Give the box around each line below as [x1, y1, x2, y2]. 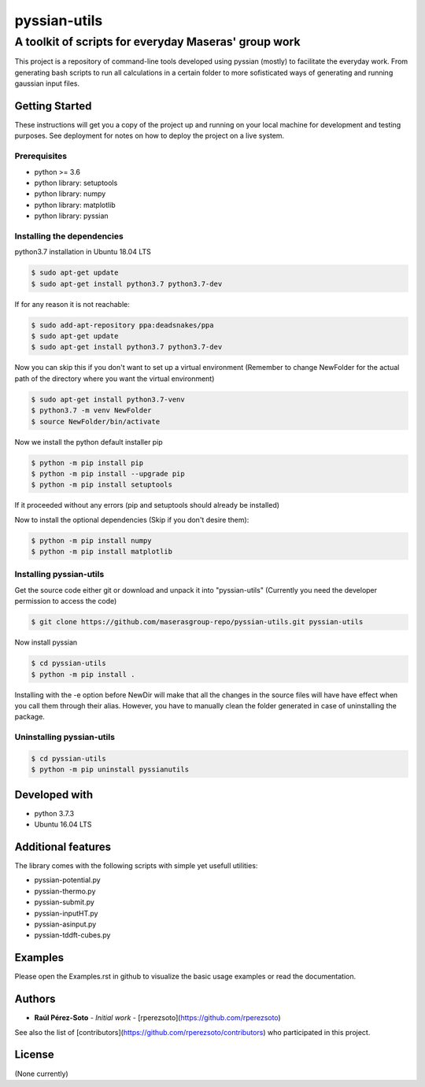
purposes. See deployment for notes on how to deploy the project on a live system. [14, 131, 285, 141]
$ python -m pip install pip [31, 458, 144, 468]
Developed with [14, 788, 94, 801]
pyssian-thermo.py [34, 886, 96, 896]
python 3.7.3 [34, 808, 75, 818]
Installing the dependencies [14, 231, 124, 242]
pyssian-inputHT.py [34, 908, 98, 918]
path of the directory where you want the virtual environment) [14, 374, 215, 383]
